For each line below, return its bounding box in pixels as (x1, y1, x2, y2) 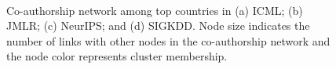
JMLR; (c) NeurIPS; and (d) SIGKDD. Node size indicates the (6, 17, 310, 34)
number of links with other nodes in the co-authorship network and (6, 32, 331, 49)
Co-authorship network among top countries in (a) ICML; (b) (6, 2, 303, 18)
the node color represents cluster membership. (6, 48, 228, 64)
